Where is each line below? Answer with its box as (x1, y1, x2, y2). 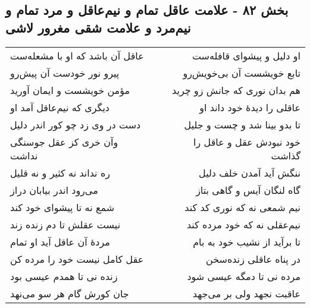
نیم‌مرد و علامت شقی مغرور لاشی (5, 18, 191, 36)
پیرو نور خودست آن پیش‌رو (10, 65, 120, 80)
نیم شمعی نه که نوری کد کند (184, 200, 300, 214)
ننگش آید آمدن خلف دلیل (199, 165, 300, 180)
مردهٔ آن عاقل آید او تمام (10, 234, 110, 249)
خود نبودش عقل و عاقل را (193, 134, 300, 149)
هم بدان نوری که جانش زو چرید (172, 83, 300, 97)
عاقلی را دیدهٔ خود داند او (199, 100, 300, 114)
